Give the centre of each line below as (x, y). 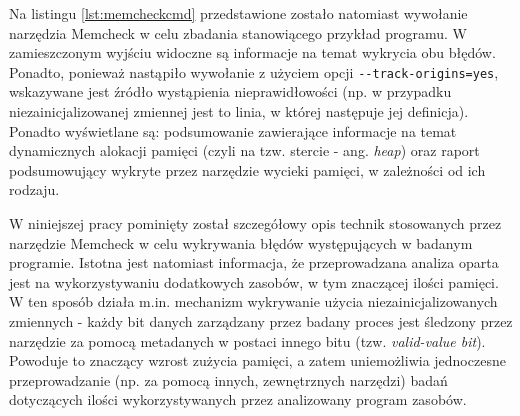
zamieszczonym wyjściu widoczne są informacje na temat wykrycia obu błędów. (252, 52)
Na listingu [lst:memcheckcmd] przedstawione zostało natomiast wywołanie (238, 13)
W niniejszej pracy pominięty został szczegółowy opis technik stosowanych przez (255, 223)
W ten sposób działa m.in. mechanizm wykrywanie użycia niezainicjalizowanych (253, 301)
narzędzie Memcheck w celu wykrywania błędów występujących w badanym (241, 242)
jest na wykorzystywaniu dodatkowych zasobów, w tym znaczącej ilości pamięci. (254, 281)
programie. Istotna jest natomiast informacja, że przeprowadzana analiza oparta (254, 262)
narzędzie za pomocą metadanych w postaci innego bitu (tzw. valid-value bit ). (247, 340)
